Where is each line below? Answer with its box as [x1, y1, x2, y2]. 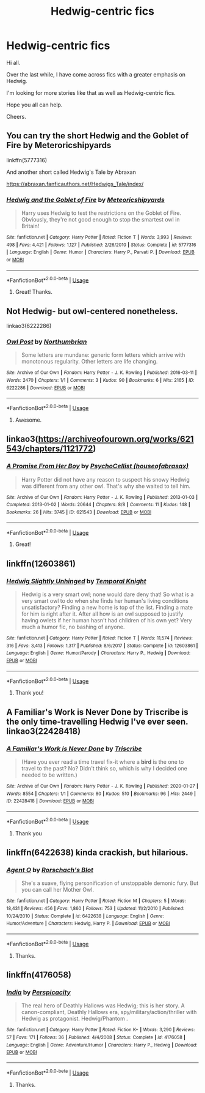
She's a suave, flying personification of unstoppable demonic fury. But [21, 879, 199, 887]
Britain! [21, 222, 40, 230]
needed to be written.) [21, 771, 77, 778]
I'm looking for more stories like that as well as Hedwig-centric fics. [6, 89, 176, 96]
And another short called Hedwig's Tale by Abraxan [6, 168, 136, 176]
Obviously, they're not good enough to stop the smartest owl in [21, 216, 180, 223]
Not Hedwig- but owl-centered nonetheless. [6, 306, 178, 316]
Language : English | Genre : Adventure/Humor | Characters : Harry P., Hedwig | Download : [6, 1042, 198, 1048]
